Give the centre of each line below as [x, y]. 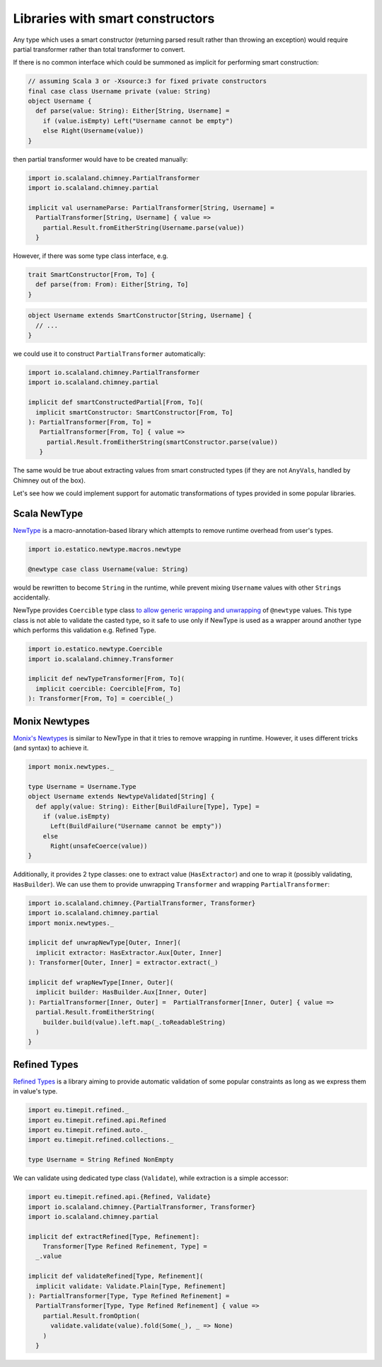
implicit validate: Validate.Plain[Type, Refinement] [131, 1286]
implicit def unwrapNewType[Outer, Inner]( [105, 943]
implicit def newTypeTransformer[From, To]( [106, 679]
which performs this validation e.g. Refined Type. [85, 630]
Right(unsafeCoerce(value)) [99, 846]
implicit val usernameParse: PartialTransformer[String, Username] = [151, 208]
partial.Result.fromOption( [92, 1316]
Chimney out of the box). [50, 480]
